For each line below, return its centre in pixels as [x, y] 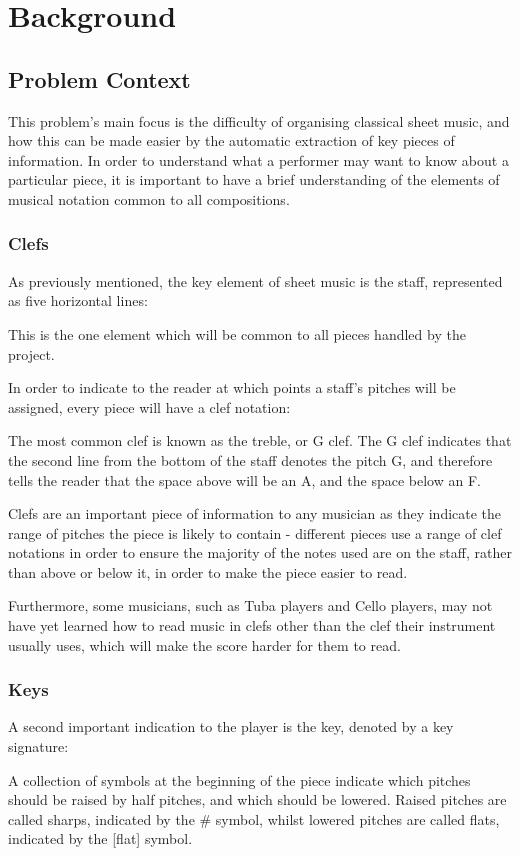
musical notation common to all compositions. [149, 198]
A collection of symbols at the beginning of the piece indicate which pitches [239, 779]
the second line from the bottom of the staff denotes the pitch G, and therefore [250, 459]
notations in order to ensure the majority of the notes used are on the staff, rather [260, 552]
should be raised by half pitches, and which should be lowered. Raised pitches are [257, 799]
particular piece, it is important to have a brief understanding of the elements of [254, 179]
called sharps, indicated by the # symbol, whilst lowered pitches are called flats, [254, 818]
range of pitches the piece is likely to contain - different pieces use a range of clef [255, 532]
